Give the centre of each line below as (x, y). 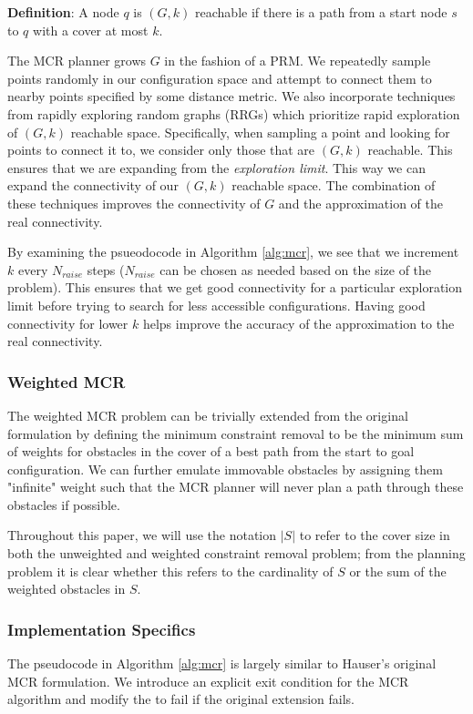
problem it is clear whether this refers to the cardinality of (170, 571)
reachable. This (410, 150)
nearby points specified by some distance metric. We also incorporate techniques (231, 96)
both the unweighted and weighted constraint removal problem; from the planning (236, 553)
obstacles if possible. (64, 504)
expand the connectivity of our (93, 185)
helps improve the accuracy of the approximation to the (298, 323)
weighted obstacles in (67, 589)
